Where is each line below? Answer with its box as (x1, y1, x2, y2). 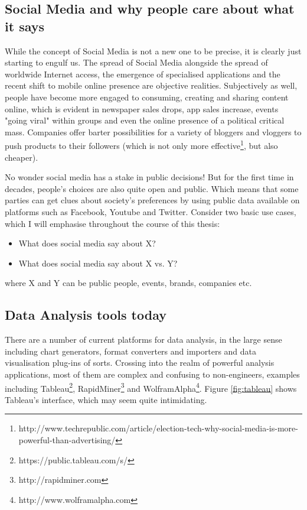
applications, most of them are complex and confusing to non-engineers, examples (5, 368, 300, 380)
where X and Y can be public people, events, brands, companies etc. (5, 277, 252, 289)
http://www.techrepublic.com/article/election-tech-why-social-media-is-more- (18, 422, 298, 434)
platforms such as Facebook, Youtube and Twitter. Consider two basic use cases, (5, 205, 296, 217)
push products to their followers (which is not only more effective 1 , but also (5, 138, 278, 151)
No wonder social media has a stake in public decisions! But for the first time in (5, 171, 294, 183)
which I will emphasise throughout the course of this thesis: (5, 217, 220, 229)
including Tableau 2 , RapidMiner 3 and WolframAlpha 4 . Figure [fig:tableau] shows (5, 380, 297, 394)
